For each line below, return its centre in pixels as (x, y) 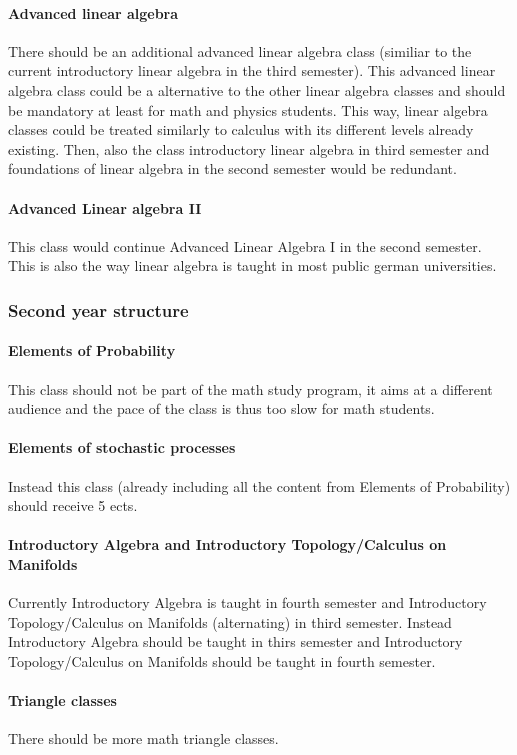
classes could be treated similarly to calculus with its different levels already (241, 129)
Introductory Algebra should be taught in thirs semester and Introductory (235, 641)
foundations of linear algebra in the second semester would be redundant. (232, 168)
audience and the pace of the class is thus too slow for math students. (221, 408)
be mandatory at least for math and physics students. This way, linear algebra (248, 109)
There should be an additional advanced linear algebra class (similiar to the (240, 50)
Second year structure (98, 309)
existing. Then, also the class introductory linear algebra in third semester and (249, 148)
